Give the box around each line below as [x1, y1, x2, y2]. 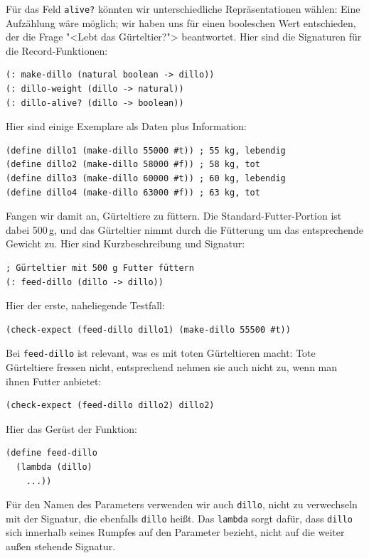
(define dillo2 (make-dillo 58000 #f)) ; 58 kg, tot [6, 159, 260, 170]
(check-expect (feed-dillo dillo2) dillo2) [6, 400, 215, 411]
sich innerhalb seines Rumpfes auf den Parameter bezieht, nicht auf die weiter [6, 525, 345, 540]
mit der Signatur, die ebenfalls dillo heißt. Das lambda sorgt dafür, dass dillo [6, 510, 353, 525]
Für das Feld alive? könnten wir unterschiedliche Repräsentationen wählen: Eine [6, 1, 360, 16]
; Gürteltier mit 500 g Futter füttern [6, 262, 194, 273]
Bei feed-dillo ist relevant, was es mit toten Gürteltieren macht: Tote [6, 345, 316, 360]
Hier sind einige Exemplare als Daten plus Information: [6, 119, 247, 134]
